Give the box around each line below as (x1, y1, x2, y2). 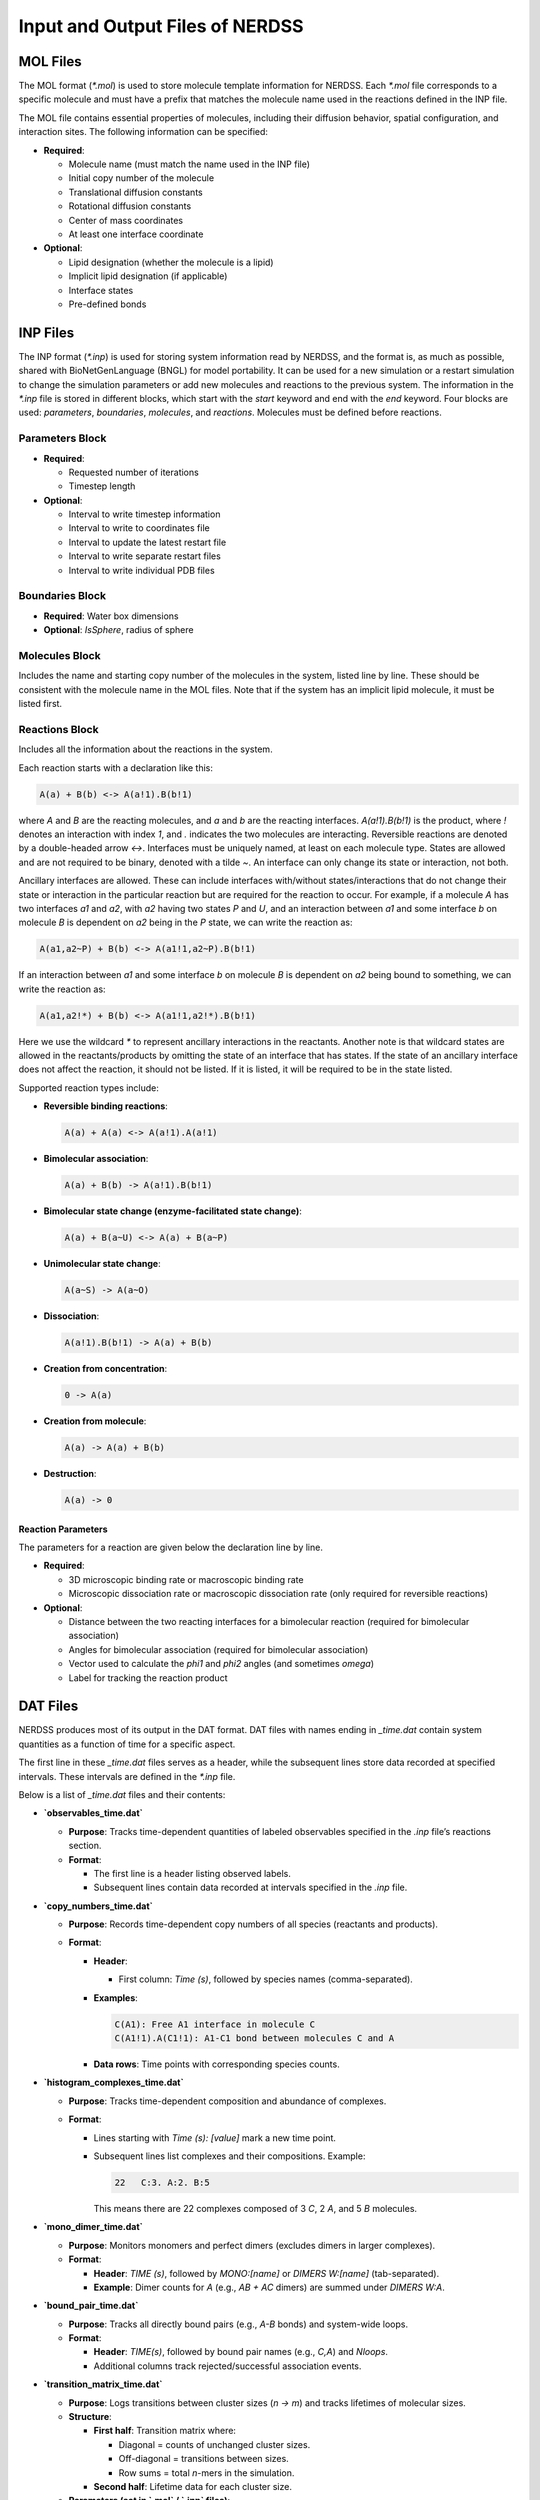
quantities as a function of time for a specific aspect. (18, 1738, 236, 1750)
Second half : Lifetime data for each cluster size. (93, 2480, 292, 2492)
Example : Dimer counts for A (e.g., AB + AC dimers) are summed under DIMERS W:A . (93, 2281, 445, 2293)
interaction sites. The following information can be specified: (18, 126, 269, 138)
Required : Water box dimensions (43, 610, 179, 622)
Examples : (93, 1991, 139, 2004)
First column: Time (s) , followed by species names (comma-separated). (118, 1973, 414, 1985)
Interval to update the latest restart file (68, 536, 227, 548)
